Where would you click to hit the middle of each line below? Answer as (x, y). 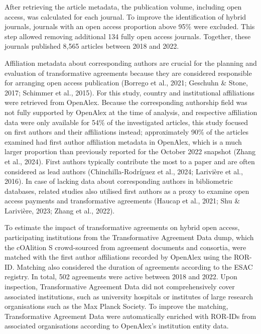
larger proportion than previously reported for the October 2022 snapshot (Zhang (130, 151)
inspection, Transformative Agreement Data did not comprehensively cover (120, 287)
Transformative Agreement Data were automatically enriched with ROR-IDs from (130, 316)
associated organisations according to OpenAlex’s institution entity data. (117, 326)
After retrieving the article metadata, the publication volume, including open (123, 7)
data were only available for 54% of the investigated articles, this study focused (126, 122)
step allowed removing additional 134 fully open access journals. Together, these (128, 36)
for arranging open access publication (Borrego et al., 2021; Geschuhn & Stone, (126, 83)
